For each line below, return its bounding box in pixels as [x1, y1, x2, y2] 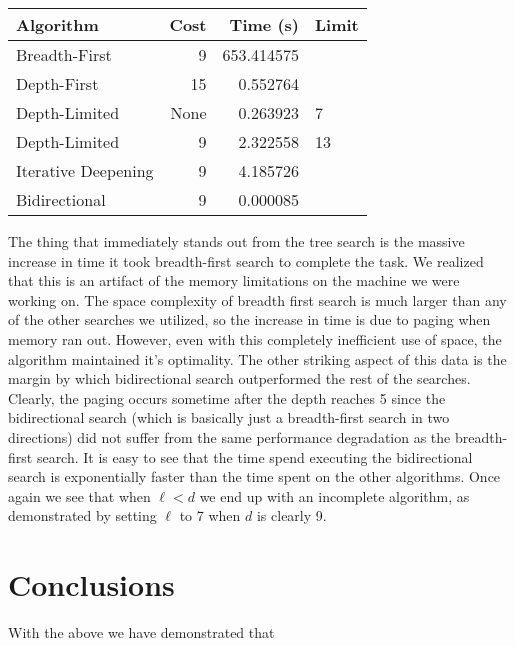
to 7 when [179, 505, 241, 526]
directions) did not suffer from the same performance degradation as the [8, 426, 451, 447]
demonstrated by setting [8, 505, 157, 526]
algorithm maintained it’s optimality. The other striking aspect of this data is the [8, 348, 507, 369]
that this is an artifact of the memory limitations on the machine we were [8, 270, 460, 291]
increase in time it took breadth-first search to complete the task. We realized [8, 250, 484, 271]
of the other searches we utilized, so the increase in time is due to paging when [8, 309, 491, 330]
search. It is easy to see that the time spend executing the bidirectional [36, 446, 473, 467]
